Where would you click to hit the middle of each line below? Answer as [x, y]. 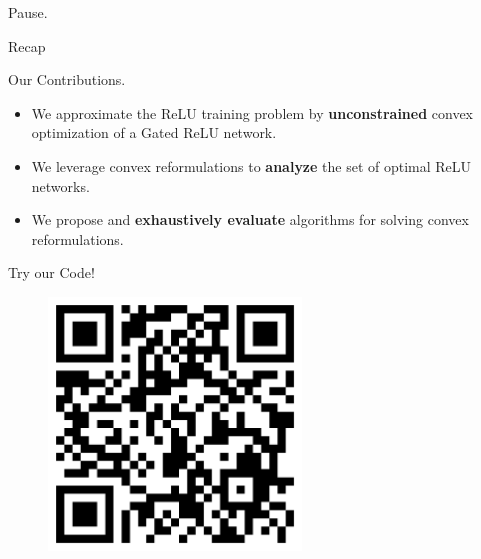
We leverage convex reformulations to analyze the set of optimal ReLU [251, 165]
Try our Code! [51, 272]
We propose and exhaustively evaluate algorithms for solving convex [250, 219]
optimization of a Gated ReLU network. [154, 132]
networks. [60, 185]
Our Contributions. [67, 79]
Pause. [28, 12]
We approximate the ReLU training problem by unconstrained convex [252, 112]
